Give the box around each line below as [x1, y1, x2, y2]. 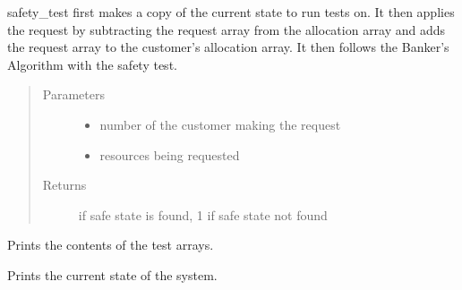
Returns [42, 175, 87, 194]
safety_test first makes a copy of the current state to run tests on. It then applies [7, 3, 455, 21]
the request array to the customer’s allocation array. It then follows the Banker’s [7, 38, 449, 56]
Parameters [42, 85, 105, 104]
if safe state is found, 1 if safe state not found [78, 205, 328, 224]
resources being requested [99, 145, 240, 164]
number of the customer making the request [99, 115, 341, 133]
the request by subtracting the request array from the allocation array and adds [7, 20, 446, 38]
